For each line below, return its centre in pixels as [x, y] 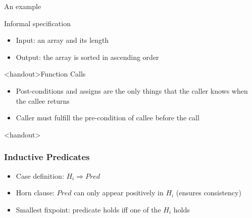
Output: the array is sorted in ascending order [87, 57]
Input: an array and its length [62, 40]
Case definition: [40, 175]
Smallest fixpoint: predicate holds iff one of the [88, 209]
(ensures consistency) [209, 193]
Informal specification [37, 23]
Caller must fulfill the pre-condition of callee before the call [108, 118]
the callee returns [43, 100]
